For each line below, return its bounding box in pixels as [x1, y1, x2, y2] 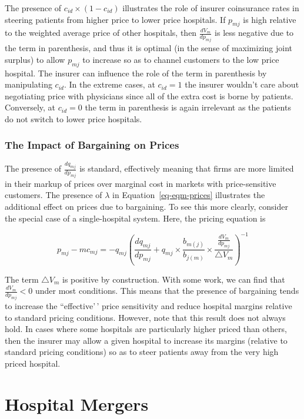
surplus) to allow [5, 53, 65, 65]
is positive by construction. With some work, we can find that [62, 273, 285, 285]
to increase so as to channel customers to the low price [82, 53, 279, 65]
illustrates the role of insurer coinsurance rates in [122, 2, 299, 14]
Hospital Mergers [5, 391, 149, 415]
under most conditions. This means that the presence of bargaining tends [35, 284, 299, 297]
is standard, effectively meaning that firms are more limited [79, 162, 294, 175]
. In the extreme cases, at [64, 78, 155, 90]
